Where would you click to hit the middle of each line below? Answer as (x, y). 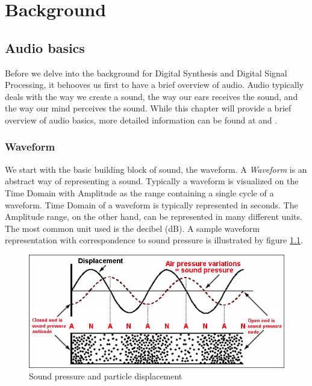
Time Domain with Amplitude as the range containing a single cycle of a (139, 192)
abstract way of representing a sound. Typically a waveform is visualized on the (152, 181)
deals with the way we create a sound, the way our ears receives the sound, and (151, 96)
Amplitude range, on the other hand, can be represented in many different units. (154, 216)
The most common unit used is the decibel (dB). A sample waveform (132, 228)
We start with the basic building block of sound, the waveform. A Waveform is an (156, 169)
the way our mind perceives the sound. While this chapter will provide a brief (148, 108)
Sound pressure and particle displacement (106, 376)
